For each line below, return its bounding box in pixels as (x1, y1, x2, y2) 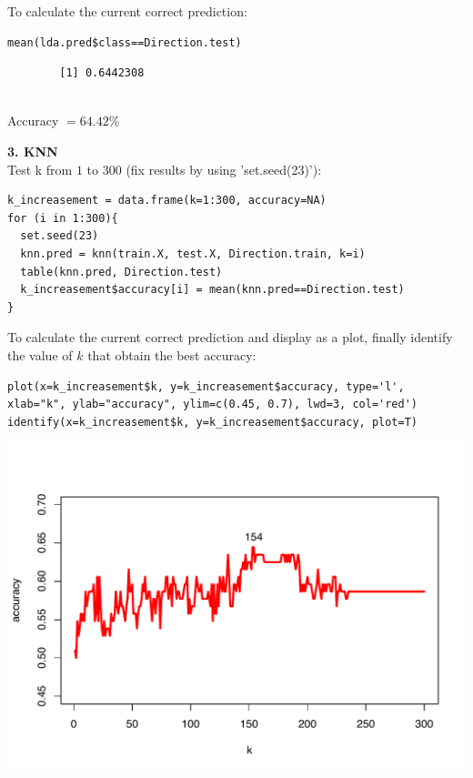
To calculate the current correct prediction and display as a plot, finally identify (7, 328, 453, 347)
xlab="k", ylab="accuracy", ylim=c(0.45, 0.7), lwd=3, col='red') (7, 398, 418, 411)
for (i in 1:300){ (7, 211, 118, 225)
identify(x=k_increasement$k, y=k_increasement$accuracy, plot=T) (7, 415, 418, 429)
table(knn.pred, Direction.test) (20, 265, 223, 278)
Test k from (7, 159, 73, 178)
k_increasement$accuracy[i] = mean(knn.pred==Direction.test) (20, 283, 405, 297)
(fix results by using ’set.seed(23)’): (126, 159, 322, 178)
